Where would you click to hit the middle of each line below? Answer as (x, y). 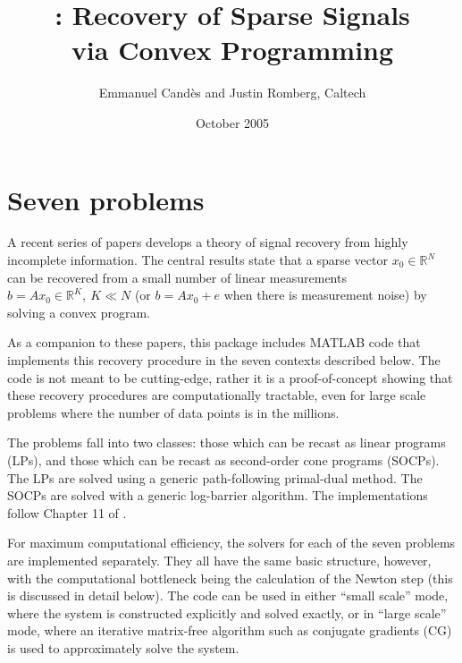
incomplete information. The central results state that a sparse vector (197, 260)
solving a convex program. (79, 312)
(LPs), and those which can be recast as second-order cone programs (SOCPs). (223, 459)
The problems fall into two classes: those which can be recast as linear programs (227, 442)
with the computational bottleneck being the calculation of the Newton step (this (230, 578)
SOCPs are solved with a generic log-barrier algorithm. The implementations (218, 495)
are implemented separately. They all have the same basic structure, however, (219, 560)
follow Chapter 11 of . (67, 512)
